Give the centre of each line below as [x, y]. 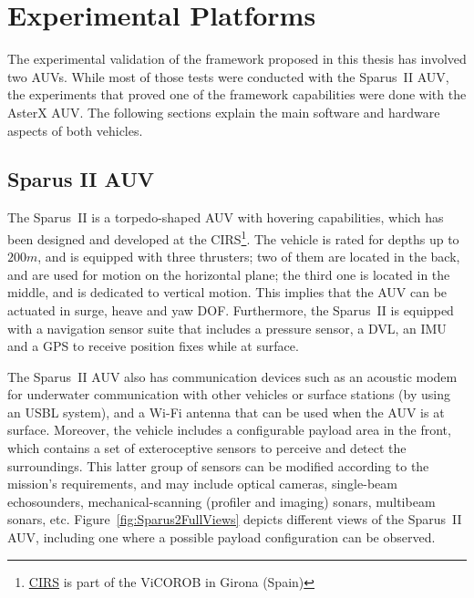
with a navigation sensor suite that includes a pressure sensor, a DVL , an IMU [227, 328]
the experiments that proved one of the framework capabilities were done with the [237, 94]
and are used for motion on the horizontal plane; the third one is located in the [229, 274]
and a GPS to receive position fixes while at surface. [153, 346]
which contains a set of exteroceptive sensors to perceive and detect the [207, 448]
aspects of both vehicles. [75, 130]
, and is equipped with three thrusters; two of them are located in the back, [249, 257]
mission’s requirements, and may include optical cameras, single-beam [202, 484]
